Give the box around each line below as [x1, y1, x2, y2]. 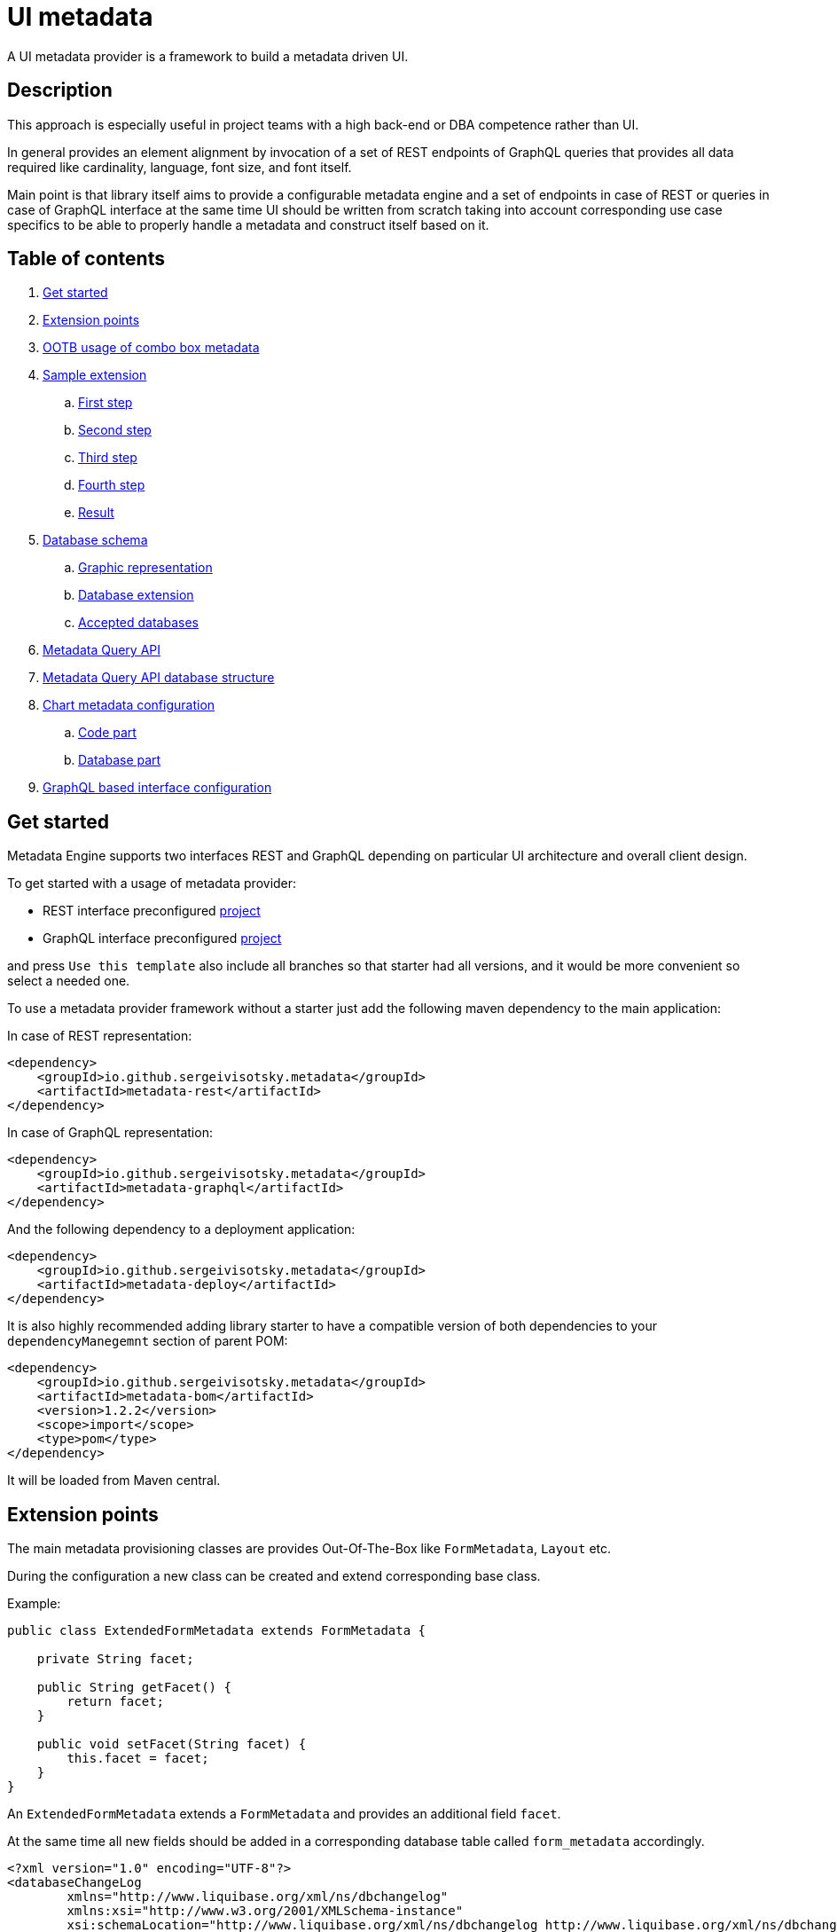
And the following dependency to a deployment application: [7, 1221, 356, 1237]
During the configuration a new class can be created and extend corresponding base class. [7, 1568, 541, 1584]
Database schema [43, 532, 148, 548]
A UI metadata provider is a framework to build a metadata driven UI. [7, 48, 409, 64]
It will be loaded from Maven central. [7, 1473, 221, 1488]
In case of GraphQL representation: [7, 1125, 213, 1141]
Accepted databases [78, 615, 199, 631]
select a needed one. [7, 973, 130, 989]
